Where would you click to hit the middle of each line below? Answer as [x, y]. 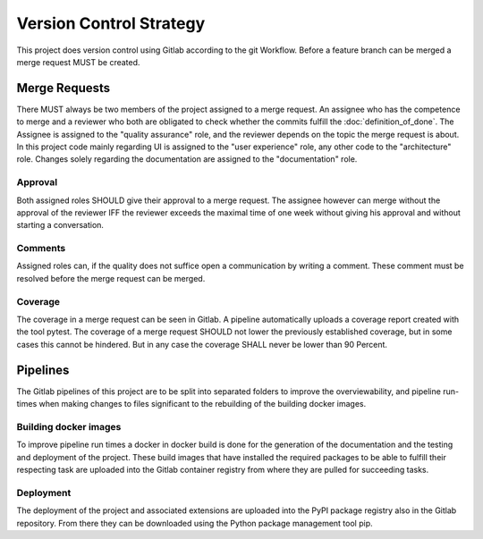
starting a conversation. [60, 225]
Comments [41, 248]
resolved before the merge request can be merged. [111, 278]
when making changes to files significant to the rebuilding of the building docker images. [203, 404]
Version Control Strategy [111, 23]
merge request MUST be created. [78, 62]
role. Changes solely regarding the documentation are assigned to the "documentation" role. [187, 159]
